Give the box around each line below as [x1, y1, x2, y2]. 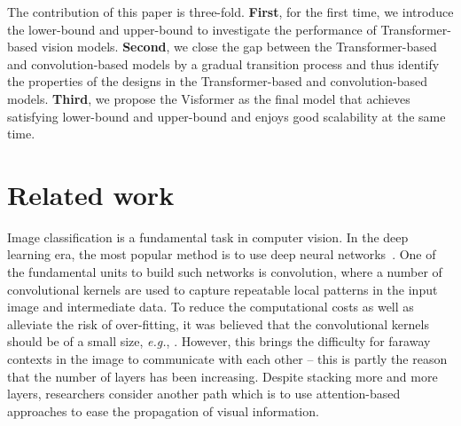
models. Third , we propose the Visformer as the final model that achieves [7, 89, 410, 107]
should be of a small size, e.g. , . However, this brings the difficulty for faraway [7, 332, 431, 351]
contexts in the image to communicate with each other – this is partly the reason [7, 350, 448, 368]
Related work [7, 176, 175, 212]
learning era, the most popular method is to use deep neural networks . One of [7, 245, 436, 264]
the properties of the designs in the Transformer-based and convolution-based [7, 72, 427, 91]
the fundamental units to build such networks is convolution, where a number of [7, 263, 442, 281]
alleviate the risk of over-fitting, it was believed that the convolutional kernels [7, 314, 429, 333]
